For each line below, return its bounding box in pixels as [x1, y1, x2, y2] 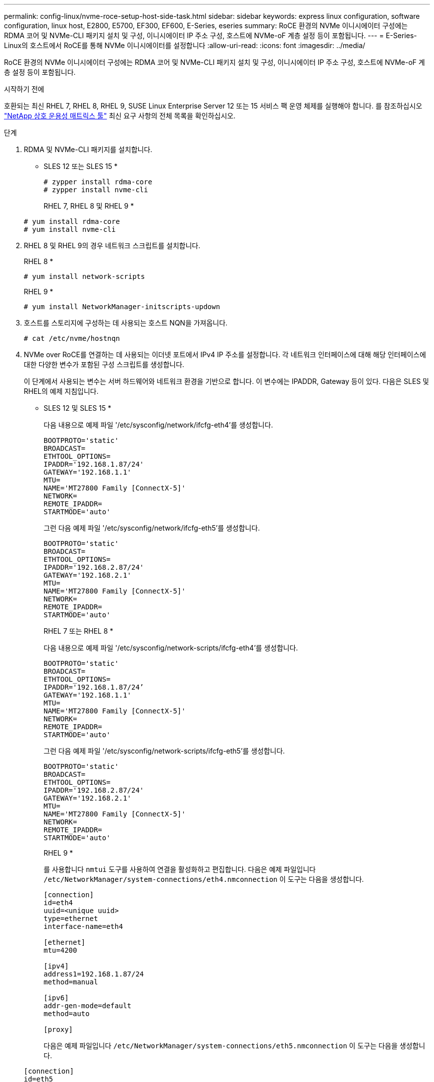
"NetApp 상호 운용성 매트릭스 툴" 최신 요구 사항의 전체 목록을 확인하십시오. [4, 111, 236, 120]
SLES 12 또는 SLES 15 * [44, 162, 118, 170]
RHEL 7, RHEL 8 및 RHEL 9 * [44, 202, 134, 210]
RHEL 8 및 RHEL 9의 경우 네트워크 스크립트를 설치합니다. [24, 241, 201, 250]
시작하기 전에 [4, 85, 45, 93]
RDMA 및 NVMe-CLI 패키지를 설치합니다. [24, 145, 153, 154]
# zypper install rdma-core [44, 178, 153, 186]
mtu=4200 [44, 946, 77, 954]
